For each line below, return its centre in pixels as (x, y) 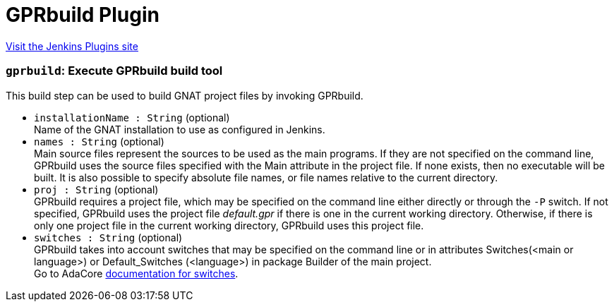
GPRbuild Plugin (83, 15)
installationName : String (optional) (132, 117)
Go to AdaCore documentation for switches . (136, 273)
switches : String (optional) (108, 237)
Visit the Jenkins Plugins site (72, 46)
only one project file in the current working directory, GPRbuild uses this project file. (229, 225)
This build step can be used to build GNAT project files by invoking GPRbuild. (185, 95)
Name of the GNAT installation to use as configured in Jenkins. (180, 129)
